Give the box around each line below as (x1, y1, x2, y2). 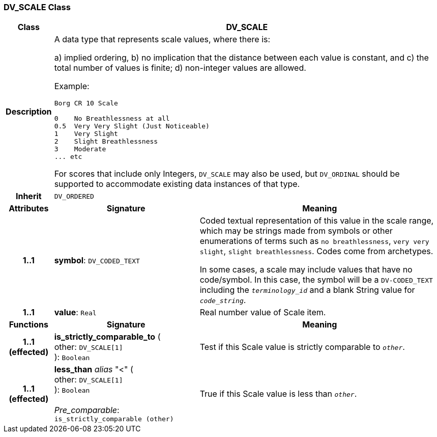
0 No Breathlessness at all (54, 115, 170, 123)
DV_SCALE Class (4, 2, 71, 12)
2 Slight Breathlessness (54, 138, 158, 146)
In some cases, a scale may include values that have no (199, 264, 413, 275)
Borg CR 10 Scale (54, 99, 118, 107)
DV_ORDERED (54, 192, 94, 200)
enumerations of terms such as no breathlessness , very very (199, 236, 429, 247)
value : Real (54, 307, 97, 318)
